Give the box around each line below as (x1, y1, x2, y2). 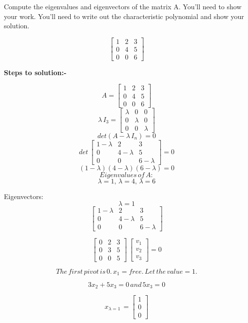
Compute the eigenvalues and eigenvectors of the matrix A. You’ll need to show (4, 1, 242, 11)
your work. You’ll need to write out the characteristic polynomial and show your (4, 11, 244, 21)
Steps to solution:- (4, 67, 67, 77)
